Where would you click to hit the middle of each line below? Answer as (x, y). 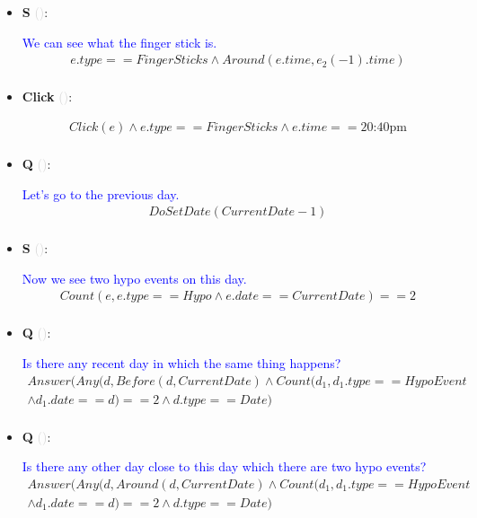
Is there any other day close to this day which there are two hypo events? (224, 466)
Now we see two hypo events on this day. (134, 278)
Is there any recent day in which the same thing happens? (181, 363)
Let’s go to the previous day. (101, 193)
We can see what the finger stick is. (119, 42)
